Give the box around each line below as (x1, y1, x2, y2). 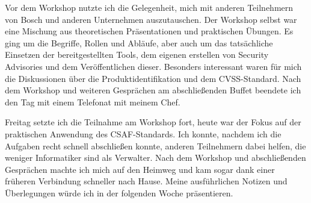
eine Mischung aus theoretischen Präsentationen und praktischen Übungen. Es (5, 25, 294, 37)
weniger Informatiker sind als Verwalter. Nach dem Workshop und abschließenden (5, 151, 306, 164)
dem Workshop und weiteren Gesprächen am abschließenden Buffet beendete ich (5, 84, 301, 96)
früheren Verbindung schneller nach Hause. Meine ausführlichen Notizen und (5, 175, 288, 187)
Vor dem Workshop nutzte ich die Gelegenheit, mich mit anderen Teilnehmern (5, 1, 294, 13)
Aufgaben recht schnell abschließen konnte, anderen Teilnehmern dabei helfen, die (5, 139, 306, 152)
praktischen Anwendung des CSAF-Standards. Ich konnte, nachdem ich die (5, 127, 282, 140)
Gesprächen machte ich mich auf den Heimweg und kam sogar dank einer (5, 163, 275, 175)
